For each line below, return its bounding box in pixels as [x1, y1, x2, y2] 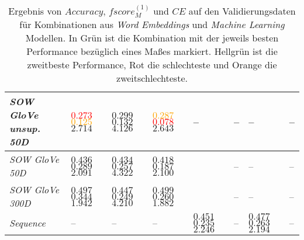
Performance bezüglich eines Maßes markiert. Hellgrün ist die [26, 44, 278, 58]
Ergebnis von [8, 4, 62, 18]
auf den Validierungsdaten [188, 4, 296, 18]
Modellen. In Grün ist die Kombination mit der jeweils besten [25, 31, 279, 45]
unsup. [9, 121, 41, 135]
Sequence [9, 216, 46, 230]
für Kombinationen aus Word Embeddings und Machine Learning [19, 18, 285, 32]
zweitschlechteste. [116, 71, 188, 85]
